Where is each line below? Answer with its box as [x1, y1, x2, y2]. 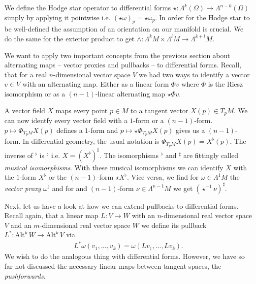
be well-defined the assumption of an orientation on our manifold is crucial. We [4, 24, 244, 34]
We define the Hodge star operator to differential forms [4, 2, 171, 12]
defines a [56, 125, 83, 135]
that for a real [4, 69, 47, 79]
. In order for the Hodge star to [155, 12, 250, 22]
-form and [88, 125, 118, 135]
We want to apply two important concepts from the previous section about [4, 50, 230, 60]
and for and [52, 183, 88, 193]
